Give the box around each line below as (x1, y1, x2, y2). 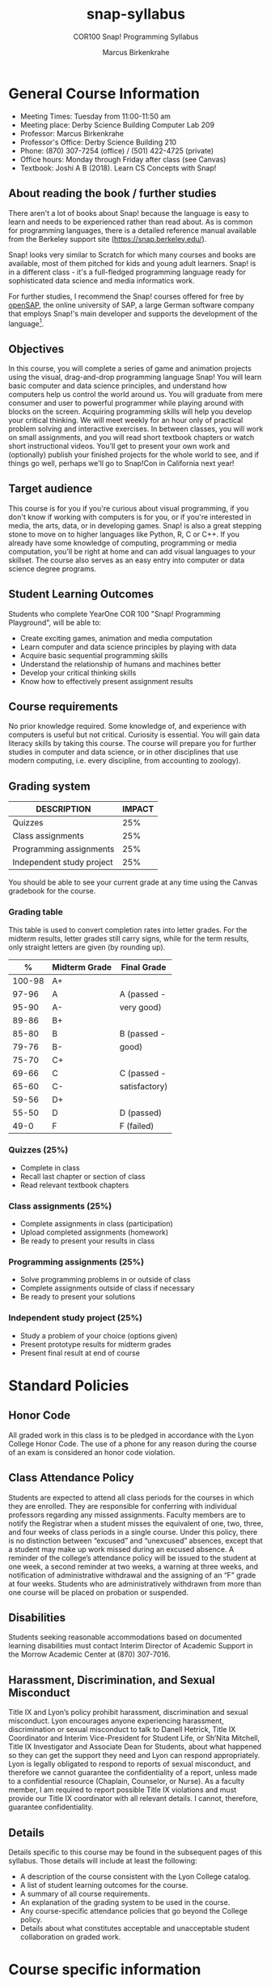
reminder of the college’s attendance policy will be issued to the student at (8, 1553, 256, 1562)
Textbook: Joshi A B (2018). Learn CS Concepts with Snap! (19, 163, 217, 173)
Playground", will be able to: (8, 618, 102, 627)
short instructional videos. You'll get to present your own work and (8, 441, 231, 450)
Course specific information (8, 1961, 201, 1979)
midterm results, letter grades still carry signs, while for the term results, (8, 933, 249, 943)
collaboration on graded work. (19, 1932, 121, 1941)
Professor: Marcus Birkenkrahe (19, 128, 124, 138)
